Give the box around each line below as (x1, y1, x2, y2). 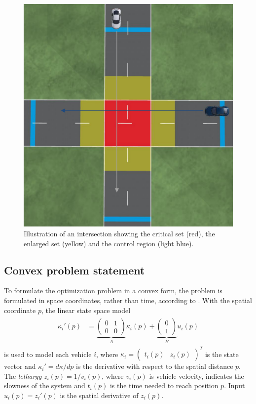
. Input (224, 380, 245, 391)
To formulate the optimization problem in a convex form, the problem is (4, 285, 222, 296)
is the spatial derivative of (60, 390, 139, 400)
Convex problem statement (4, 262, 145, 277)
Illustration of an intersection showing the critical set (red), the (24, 228, 215, 238)
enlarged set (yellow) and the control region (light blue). (24, 238, 194, 248)
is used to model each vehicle (4, 349, 92, 359)
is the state (205, 349, 239, 359)
